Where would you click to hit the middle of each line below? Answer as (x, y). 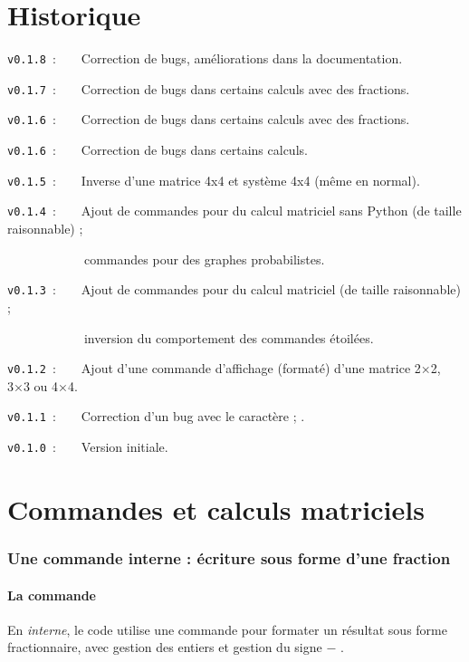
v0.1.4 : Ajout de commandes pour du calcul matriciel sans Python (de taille (234, 211)
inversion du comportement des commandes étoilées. (229, 337)
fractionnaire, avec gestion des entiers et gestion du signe (165, 647)
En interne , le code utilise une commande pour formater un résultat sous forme (227, 629)
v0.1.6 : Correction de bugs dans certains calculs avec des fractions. (209, 119)
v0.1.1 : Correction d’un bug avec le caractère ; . (156, 416)
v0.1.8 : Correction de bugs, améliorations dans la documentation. (205, 58)
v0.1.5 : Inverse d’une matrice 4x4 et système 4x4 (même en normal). (214, 180)
